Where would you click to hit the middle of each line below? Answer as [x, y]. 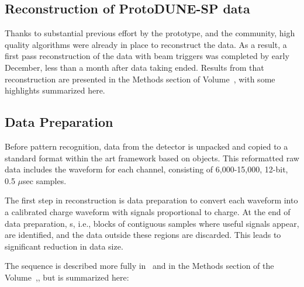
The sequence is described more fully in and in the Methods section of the [139, 266]
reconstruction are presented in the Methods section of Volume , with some [140, 79]
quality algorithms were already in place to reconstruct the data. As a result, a [146, 44]
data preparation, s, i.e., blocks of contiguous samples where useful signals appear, [152, 223]
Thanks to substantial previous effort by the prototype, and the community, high [150, 33]
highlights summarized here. [55, 90]
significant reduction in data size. [64, 246]
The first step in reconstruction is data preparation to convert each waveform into [151, 200]
